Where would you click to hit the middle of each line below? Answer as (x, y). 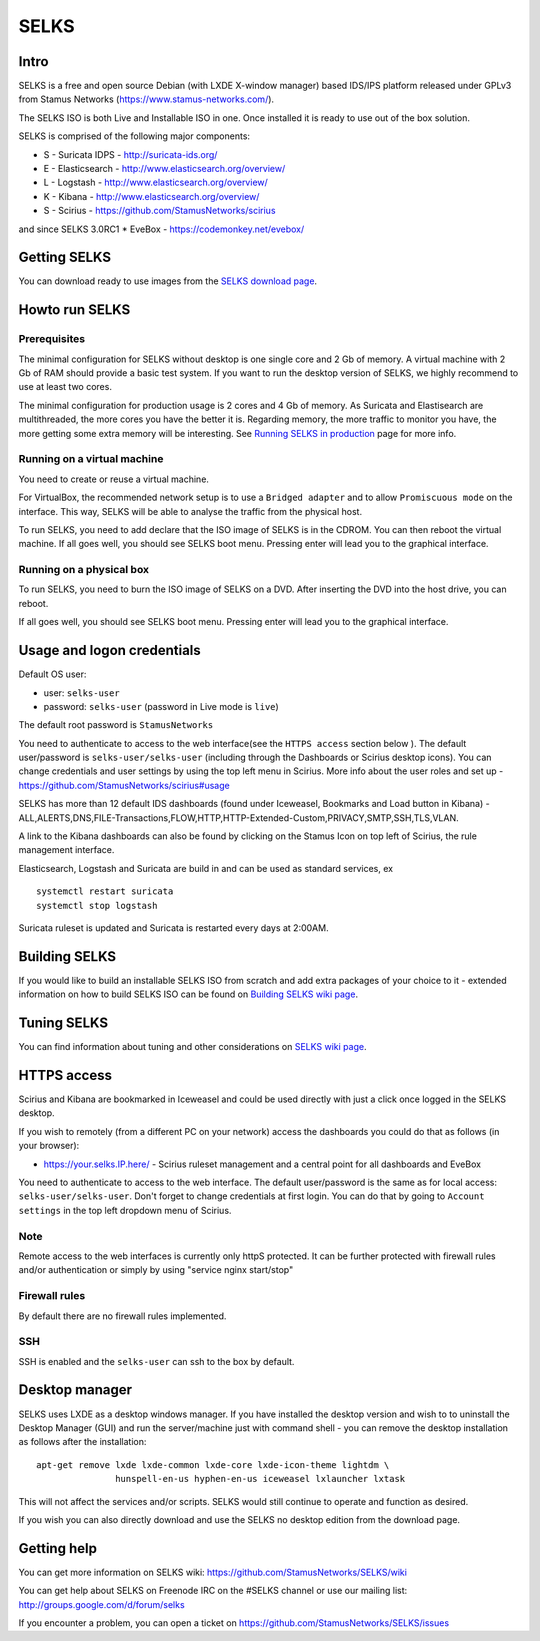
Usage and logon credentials (110, 650)
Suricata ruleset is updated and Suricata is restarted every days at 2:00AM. (173, 927)
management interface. (66, 850)
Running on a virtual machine (91, 459)
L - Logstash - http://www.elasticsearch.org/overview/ (156, 182)
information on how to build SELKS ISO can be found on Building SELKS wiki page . (188, 994)
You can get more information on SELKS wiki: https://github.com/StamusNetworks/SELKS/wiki (212, 1572)
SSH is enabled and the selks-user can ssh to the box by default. (156, 1361)
